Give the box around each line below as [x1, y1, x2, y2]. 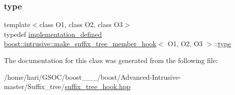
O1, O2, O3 [168, 38, 203, 49]
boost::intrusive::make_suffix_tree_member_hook [4, 38, 156, 49]
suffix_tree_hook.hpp [64, 81, 131, 92]
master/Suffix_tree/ [4, 81, 65, 92]
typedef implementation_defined [4, 29, 102, 39]
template [4, 19, 30, 30]
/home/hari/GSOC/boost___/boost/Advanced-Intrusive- [4, 71, 181, 82]
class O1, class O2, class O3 [39, 19, 123, 30]
